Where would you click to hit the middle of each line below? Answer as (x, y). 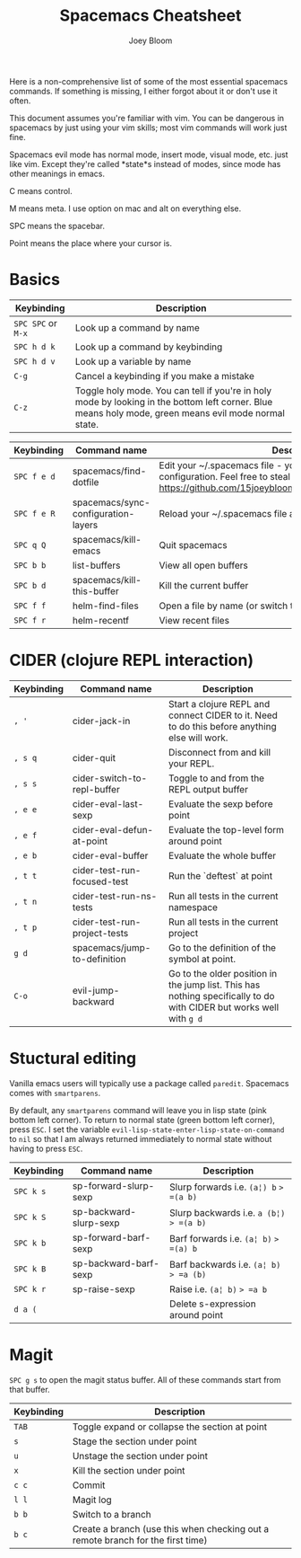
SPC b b (30, 565)
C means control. (41, 190)
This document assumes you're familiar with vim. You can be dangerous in (147, 118)
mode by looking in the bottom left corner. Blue (174, 402)
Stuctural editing (73, 1058)
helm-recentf (101, 620)
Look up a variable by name (133, 361)
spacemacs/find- (109, 471)
